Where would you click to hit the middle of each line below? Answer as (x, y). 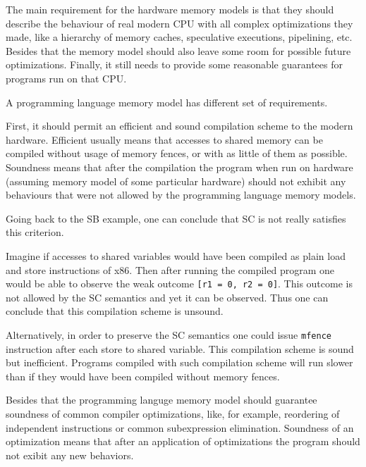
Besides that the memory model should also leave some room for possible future (178, 50)
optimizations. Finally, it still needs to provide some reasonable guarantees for (174, 64)
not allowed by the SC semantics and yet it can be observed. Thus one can (167, 297)
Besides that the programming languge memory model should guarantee (161, 400)
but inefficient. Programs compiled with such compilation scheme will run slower (179, 362)
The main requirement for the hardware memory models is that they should (170, 9)
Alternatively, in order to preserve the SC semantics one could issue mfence (169, 334)
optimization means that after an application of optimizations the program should (183, 441)
